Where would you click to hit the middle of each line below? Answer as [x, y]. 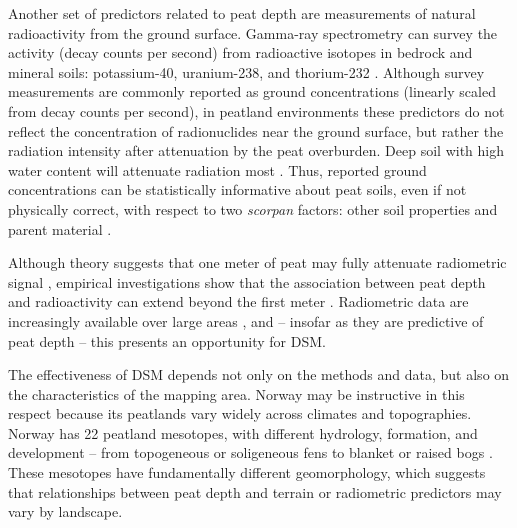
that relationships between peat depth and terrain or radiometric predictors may [255, 491]
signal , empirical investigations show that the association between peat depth [247, 281]
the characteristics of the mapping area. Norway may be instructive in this [236, 393]
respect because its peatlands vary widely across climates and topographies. [240, 413]
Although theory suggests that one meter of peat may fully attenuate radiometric [257, 262]
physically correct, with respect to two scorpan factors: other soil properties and [253, 208]
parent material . [60, 228]
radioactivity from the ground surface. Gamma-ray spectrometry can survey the [253, 32]
